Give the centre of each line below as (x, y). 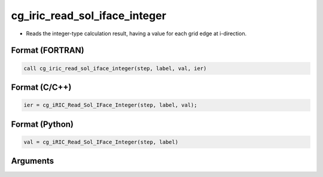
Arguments (33, 161)
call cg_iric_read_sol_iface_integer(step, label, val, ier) (115, 68)
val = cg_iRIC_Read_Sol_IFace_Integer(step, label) (101, 142)
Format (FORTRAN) (48, 51)
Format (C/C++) (41, 87)
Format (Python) (42, 124)
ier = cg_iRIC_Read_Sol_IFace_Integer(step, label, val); (110, 105)
